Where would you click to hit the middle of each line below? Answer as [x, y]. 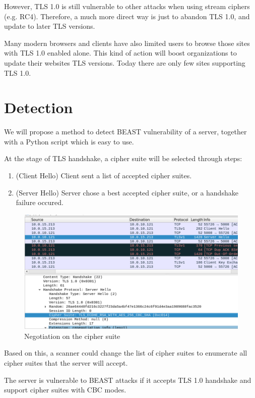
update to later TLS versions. [50, 26]
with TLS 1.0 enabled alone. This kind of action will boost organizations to [120, 53]
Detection [39, 107]
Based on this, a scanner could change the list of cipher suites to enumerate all [126, 353]
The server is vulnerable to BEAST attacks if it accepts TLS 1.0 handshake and [128, 380]
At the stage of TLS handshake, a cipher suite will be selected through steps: [123, 158]
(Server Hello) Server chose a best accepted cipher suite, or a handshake [127, 192]
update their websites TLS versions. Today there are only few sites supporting [125, 62]
